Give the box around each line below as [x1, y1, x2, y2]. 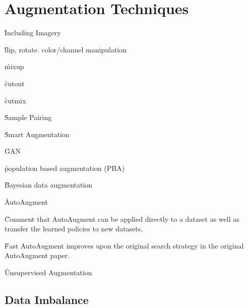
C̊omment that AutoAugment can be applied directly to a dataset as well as [5, 213, 239, 224]
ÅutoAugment [5, 197, 48, 207]
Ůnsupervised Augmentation [5, 267, 92, 278]
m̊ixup [5, 61, 24, 72]
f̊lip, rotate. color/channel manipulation [5, 44, 127, 54]
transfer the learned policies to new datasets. [5, 223, 143, 234]
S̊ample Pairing [5, 112, 52, 122]
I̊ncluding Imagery [5, 27, 61, 38]
